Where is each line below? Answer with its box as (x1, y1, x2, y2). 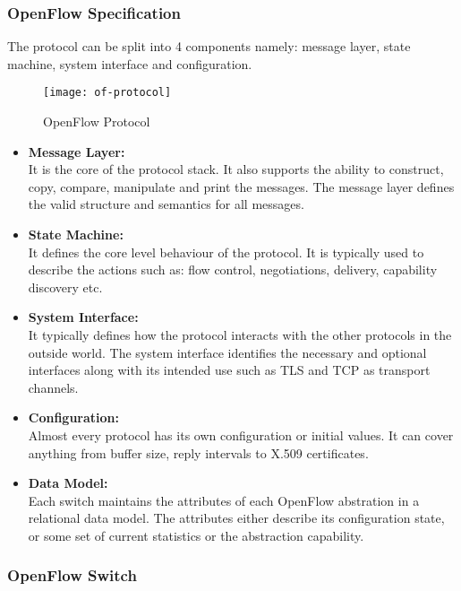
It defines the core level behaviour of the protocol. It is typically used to (28, 242, 424, 261)
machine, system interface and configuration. (7, 54, 252, 73)
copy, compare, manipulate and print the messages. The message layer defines (28, 177, 455, 196)
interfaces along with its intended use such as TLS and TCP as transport (28, 361, 431, 379)
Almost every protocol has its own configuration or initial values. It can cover (28, 425, 454, 444)
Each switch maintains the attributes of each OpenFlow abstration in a (28, 491, 420, 509)
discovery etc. (28, 277, 103, 296)
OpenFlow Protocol (43, 112, 150, 131)
